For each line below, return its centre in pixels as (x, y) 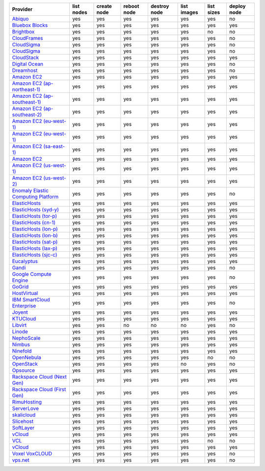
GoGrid (20, 287)
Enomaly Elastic (30, 191)
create (104, 6)
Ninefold (22, 351)
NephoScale (26, 338)
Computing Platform (35, 197)
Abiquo (20, 19)
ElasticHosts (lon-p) (35, 229)
